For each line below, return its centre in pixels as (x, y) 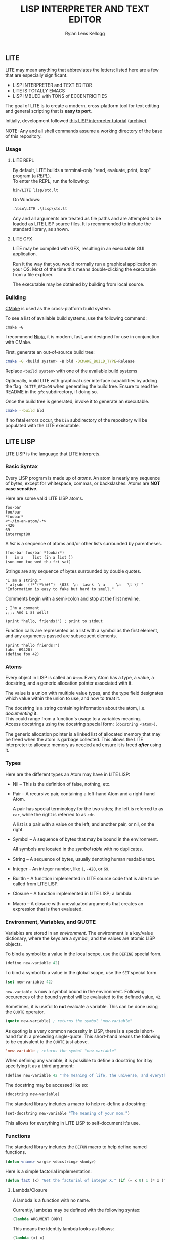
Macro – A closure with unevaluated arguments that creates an (78, 904)
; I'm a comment (22, 608)
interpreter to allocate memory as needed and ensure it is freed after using (83, 745)
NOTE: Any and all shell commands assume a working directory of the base (84, 131)
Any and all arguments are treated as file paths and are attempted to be (87, 218)
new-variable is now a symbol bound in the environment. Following (75, 992)
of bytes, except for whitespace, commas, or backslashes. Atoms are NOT (83, 483)
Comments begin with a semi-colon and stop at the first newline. (73, 598)
